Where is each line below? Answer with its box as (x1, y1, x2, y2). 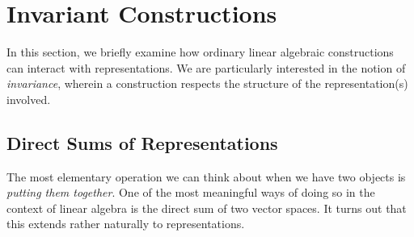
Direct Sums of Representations (6, 130, 278, 155)
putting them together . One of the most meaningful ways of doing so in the (6, 184, 375, 201)
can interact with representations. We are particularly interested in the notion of (6, 59, 406, 76)
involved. (6, 90, 51, 107)
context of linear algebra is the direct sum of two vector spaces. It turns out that (6, 199, 407, 216)
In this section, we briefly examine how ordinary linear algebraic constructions (6, 44, 394, 60)
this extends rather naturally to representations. (6, 215, 245, 232)
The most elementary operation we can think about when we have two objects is (6, 168, 406, 185)
